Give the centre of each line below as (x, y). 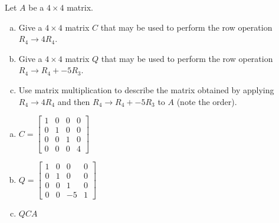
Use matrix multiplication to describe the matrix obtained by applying (146, 89)
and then (74, 101)
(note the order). (207, 101)
